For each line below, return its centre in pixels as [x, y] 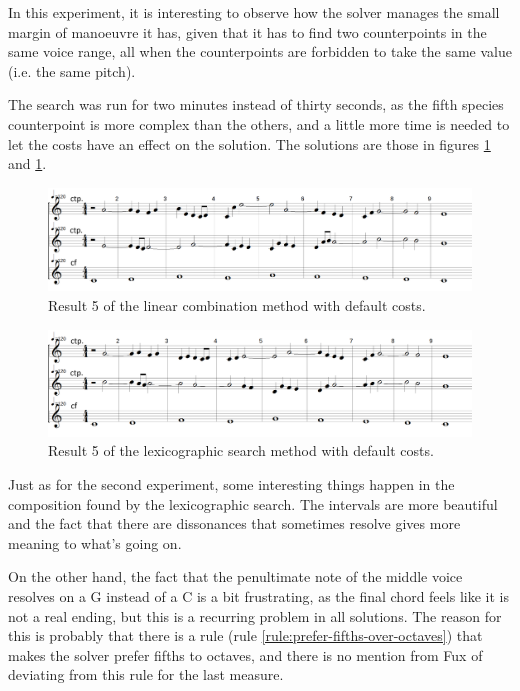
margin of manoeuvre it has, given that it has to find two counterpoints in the [247, 31]
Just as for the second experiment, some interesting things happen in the [231, 483]
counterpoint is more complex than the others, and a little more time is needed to [259, 123]
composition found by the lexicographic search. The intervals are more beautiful [253, 503]
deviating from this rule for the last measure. [146, 674]
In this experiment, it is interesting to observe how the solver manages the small [254, 12]
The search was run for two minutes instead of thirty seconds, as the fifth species [256, 104]
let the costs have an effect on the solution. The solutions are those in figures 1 [249, 143]
